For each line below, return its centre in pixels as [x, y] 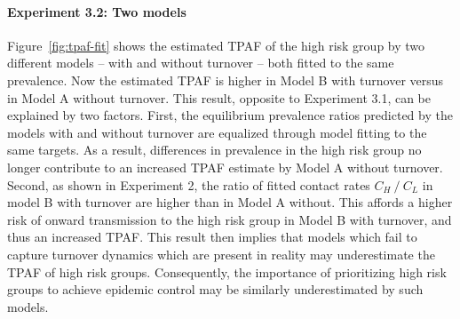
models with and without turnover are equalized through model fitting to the [217, 132]
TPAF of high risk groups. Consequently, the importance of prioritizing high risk [227, 271]
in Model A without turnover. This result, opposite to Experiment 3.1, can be [219, 97]
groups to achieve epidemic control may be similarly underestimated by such [215, 289]
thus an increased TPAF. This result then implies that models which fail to [212, 237]
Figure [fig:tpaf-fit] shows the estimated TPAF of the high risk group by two [216, 45]
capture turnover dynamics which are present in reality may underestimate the [221, 254]
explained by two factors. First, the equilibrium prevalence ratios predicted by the [230, 115]
